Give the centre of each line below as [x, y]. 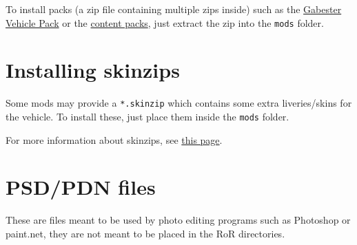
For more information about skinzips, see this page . [114, 139]
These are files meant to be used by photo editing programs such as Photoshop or [178, 220]
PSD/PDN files [81, 187]
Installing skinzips [93, 70]
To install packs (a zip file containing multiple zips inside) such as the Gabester [174, 9]
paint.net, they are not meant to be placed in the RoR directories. [145, 233]
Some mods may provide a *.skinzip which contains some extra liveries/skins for [179, 103]
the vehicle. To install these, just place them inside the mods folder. [147, 117]
